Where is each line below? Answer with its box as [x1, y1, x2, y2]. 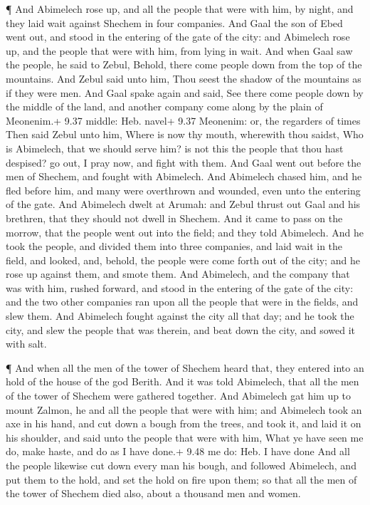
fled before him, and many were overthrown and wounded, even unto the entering [6, 182, 361, 197]
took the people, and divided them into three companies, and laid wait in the [6, 239, 343, 254]
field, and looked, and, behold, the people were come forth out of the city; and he [6, 252, 360, 267]
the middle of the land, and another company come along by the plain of [6, 99, 323, 114]
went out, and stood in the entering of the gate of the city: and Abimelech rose [6, 29, 350, 44]
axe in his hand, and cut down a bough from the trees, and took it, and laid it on [6, 416, 361, 431]
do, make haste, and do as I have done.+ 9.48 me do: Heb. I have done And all [6, 444, 350, 459]
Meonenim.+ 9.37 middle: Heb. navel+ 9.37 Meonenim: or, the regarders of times [6, 113, 361, 127]
